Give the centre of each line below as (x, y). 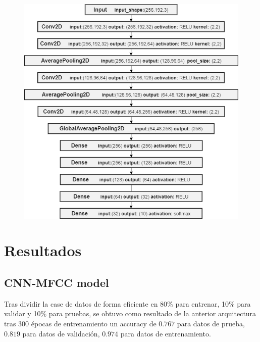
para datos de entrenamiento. (166, 333)
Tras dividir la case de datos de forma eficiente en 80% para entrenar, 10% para (127, 303)
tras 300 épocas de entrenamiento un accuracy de (80, 324)
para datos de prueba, (211, 324)
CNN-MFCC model (57, 283)
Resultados (43, 250)
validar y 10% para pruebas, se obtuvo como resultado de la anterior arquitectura (130, 313)
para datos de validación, (61, 333)
